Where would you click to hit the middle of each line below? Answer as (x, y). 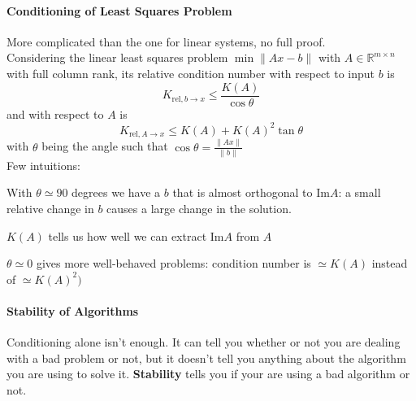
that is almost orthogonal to (243, 192)
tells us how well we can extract (128, 235)
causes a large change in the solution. (199, 208)
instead (390, 263)
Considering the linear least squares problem (117, 57)
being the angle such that (105, 146)
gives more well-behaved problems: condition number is (173, 263)
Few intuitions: (43, 165)
